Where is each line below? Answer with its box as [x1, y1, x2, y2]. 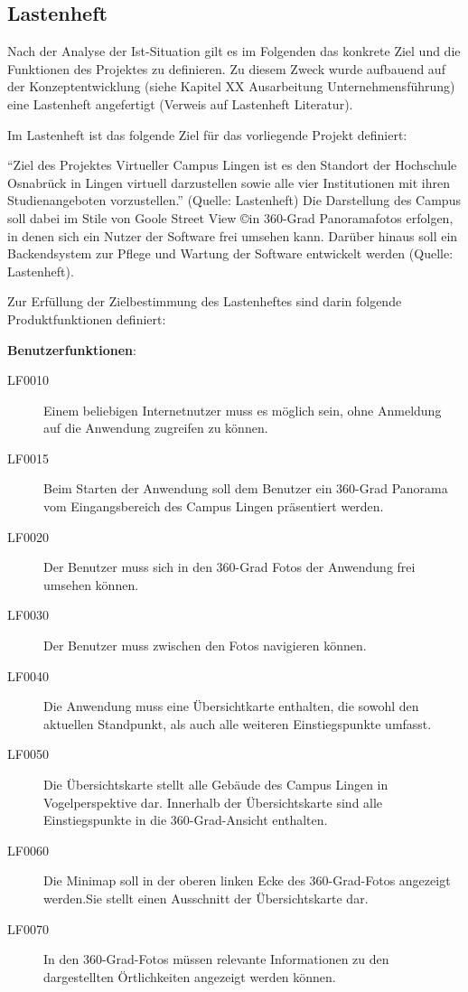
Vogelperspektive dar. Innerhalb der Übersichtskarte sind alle [43, 792, 383, 811]
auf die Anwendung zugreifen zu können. [43, 418, 268, 437]
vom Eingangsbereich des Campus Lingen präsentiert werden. [43, 497, 384, 516]
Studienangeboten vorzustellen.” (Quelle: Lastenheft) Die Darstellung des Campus [7, 191, 461, 210]
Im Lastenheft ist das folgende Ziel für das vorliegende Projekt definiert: [7, 125, 407, 144]
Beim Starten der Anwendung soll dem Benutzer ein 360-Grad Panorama [43, 479, 448, 498]
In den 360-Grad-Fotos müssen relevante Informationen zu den [43, 950, 389, 969]
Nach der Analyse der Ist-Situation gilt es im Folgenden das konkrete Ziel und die [7, 42, 461, 61]
